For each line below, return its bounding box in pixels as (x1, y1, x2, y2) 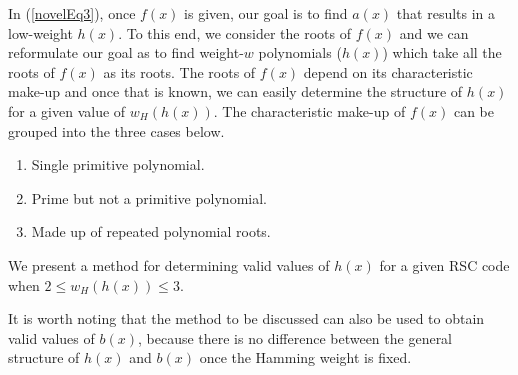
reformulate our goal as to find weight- (8, 42, 244, 63)
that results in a (396, 3, 496, 23)
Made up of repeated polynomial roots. (31, 221, 271, 242)
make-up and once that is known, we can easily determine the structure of (8, 81, 463, 102)
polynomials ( (258, 42, 342, 63)
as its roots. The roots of (103, 61, 256, 82)
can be (453, 100, 494, 121)
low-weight (8, 22, 73, 43)
